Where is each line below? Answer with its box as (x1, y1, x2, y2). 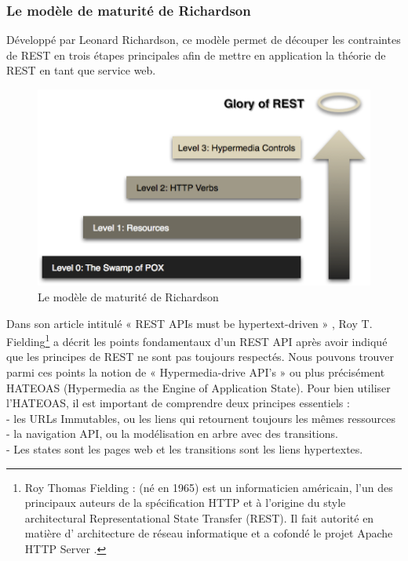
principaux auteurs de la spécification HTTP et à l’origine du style (24, 494, 346, 511)
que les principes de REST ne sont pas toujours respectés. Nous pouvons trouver (6, 348, 394, 365)
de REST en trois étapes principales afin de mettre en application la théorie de (6, 46, 386, 63)
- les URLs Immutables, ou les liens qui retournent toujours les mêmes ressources (6, 410, 396, 426)
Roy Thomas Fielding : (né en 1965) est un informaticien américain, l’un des (24, 479, 393, 495)
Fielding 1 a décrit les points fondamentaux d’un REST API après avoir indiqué (6, 331, 388, 349)
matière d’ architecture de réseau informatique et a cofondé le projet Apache (24, 525, 393, 541)
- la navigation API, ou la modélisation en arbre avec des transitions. (6, 425, 338, 442)
